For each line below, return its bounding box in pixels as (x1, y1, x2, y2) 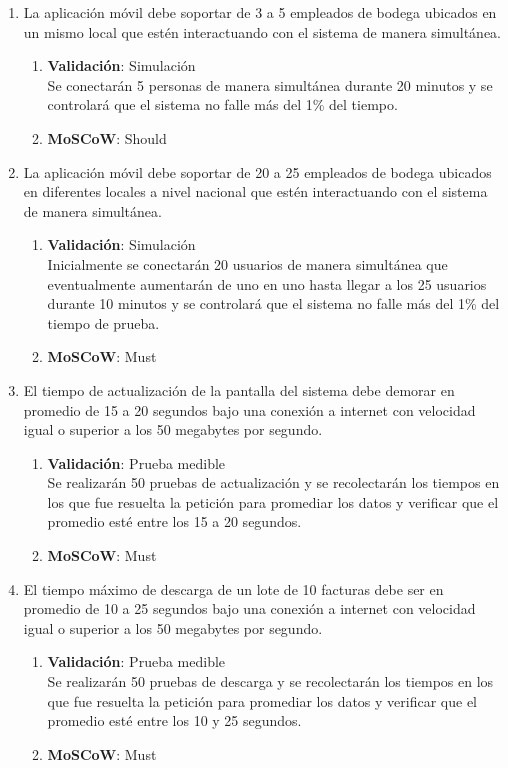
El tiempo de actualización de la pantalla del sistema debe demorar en (23, 379, 455, 400)
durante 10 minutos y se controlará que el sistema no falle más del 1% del (47, 293, 500, 314)
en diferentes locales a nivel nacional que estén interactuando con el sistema (23, 181, 488, 202)
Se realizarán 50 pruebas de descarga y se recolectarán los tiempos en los (47, 671, 494, 692)
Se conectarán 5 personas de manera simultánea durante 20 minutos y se (47, 74, 493, 95)
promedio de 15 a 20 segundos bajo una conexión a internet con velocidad (23, 399, 476, 420)
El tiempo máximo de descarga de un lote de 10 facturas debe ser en (23, 578, 444, 599)
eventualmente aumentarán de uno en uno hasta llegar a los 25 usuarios (47, 273, 487, 294)
